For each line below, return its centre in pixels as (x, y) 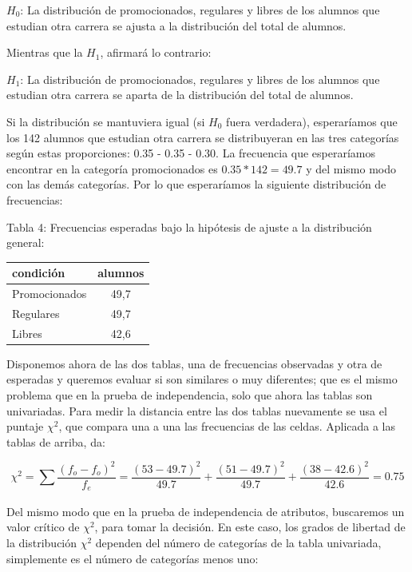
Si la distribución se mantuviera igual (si (106, 121)
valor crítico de (43, 527)
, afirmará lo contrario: (156, 52)
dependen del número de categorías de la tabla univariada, (238, 542)
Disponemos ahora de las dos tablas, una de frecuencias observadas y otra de (194, 363)
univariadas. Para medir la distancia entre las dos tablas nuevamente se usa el (197, 410)
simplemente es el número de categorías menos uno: (133, 558)
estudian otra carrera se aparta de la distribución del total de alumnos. (180, 95)
